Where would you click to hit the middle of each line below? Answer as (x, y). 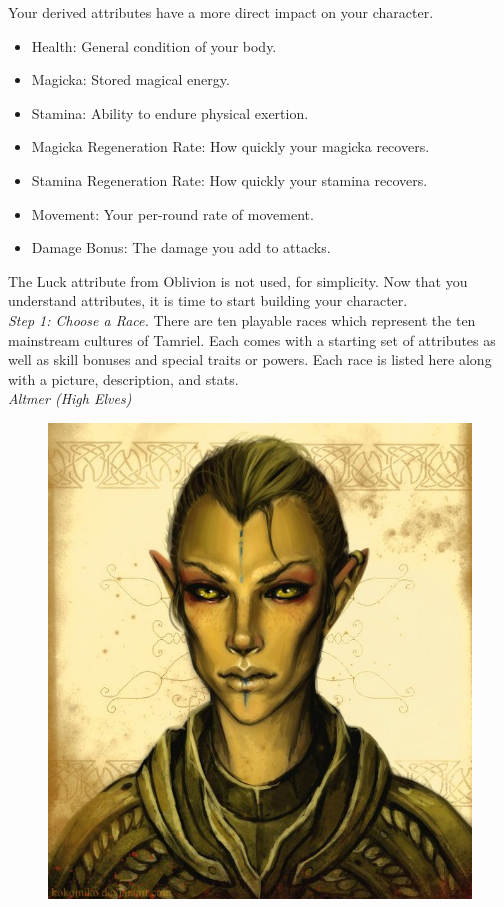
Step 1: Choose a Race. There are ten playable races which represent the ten (242, 319)
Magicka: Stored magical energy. (130, 79)
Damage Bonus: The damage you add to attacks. (181, 247)
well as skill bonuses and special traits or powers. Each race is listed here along (250, 359)
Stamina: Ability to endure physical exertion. (170, 112)
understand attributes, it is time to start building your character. (208, 300)
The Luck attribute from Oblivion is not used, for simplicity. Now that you (238, 280)
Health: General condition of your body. (154, 45)
